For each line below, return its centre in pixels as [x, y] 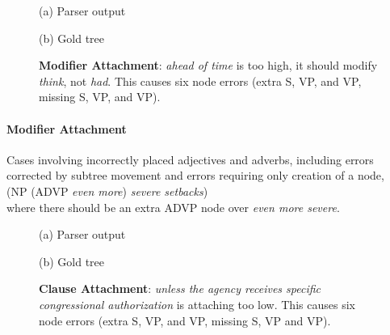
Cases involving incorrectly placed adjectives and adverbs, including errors [190, 159]
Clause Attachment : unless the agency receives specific [180, 288]
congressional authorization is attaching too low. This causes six [197, 304]
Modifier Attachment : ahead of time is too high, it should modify [208, 65]
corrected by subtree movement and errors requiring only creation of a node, [195, 175]
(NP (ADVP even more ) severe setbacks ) [107, 191]
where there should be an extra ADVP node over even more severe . [173, 207]
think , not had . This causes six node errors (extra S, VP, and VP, [200, 81]
